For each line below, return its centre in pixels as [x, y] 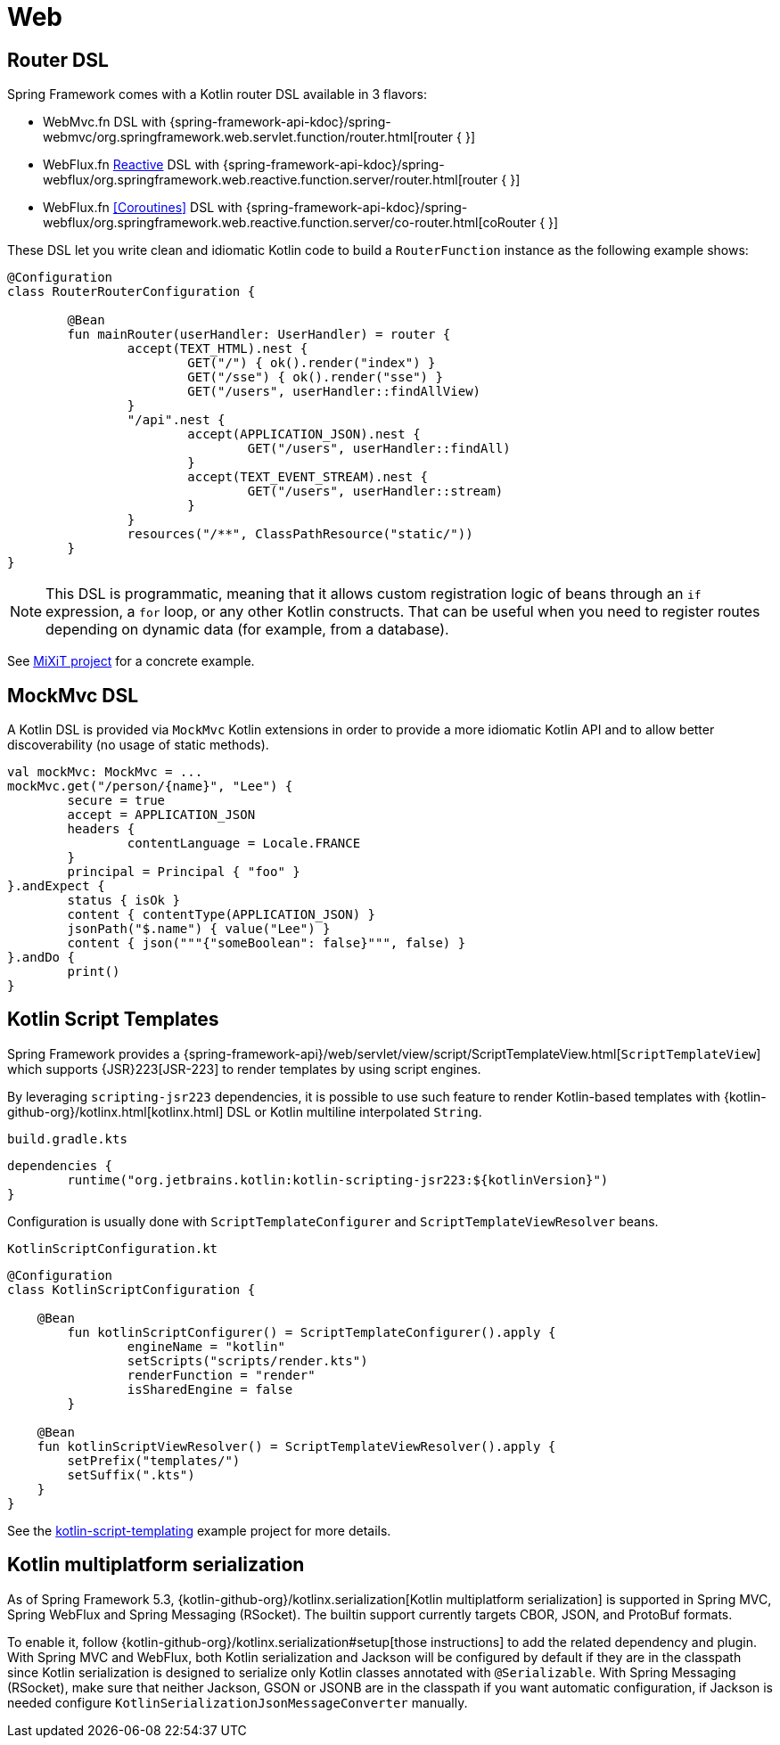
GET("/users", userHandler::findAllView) [334, 392]
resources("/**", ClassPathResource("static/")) [300, 534]
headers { [101, 829]
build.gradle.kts [67, 1139]
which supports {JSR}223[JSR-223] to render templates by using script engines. [244, 1069]
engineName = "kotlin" [206, 1346]
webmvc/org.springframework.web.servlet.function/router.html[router [248, 137]
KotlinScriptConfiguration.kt [113, 1248]
